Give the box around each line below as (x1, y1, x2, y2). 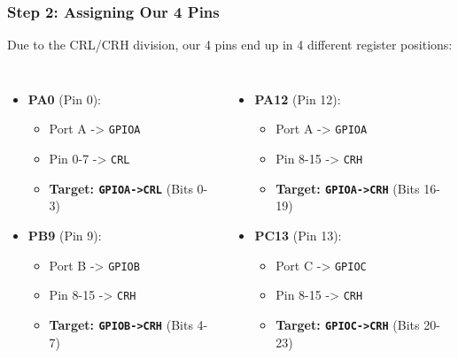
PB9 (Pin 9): (27, 225, 102, 244)
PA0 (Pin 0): (27, 89, 102, 108)
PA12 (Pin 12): (254, 89, 341, 108)
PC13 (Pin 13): (254, 225, 342, 244)
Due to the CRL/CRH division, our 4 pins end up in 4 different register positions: (7, 35, 453, 54)
